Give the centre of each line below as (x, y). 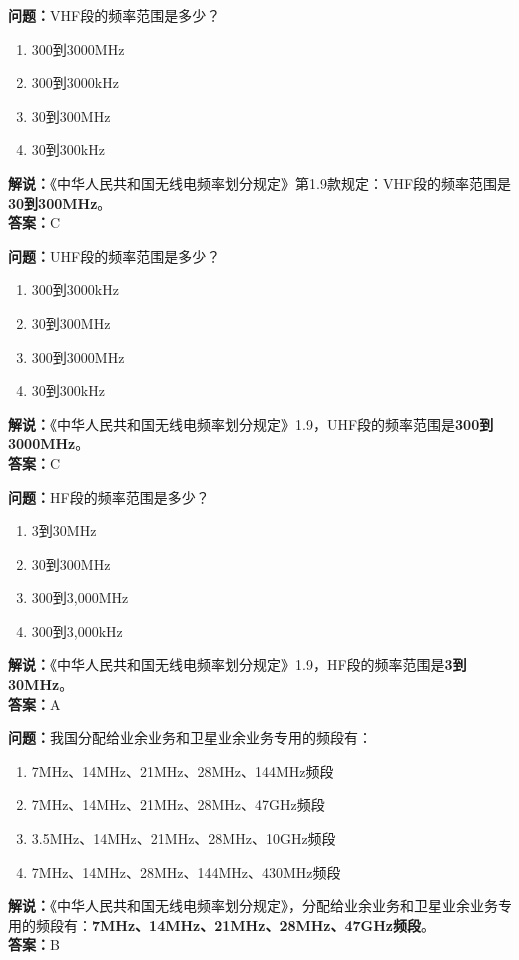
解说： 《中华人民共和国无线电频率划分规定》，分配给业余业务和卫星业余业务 (253, 905)
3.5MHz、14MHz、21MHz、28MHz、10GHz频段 (183, 838)
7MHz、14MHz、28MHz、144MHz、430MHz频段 (186, 871)
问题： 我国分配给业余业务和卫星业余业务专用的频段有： (190, 737)
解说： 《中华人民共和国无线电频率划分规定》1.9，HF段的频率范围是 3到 (237, 664)
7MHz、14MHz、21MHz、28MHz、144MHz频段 (182, 770)
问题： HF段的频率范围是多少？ (109, 496)
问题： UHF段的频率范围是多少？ (114, 255)
